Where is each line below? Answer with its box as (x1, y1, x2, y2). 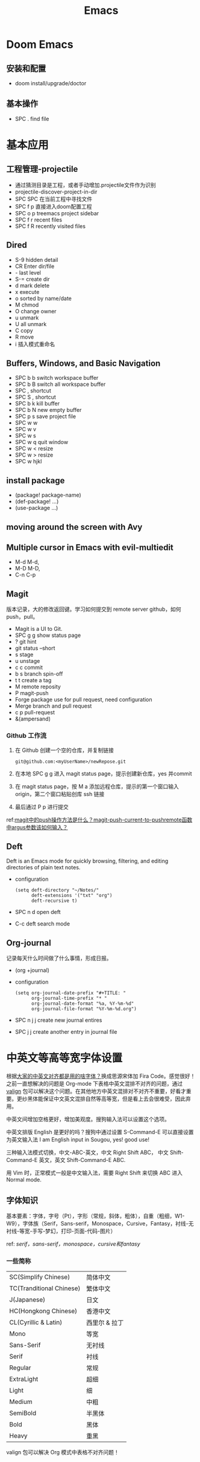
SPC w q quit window (14, 439, 68, 446)
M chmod (14, 301, 39, 308)
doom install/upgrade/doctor (14, 80, 87, 86)
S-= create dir (14, 275, 50, 282)
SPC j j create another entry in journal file (14, 1028, 117, 1036)
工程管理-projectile (6, 164, 78, 174)
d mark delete (14, 282, 50, 289)
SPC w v (14, 426, 37, 433)
